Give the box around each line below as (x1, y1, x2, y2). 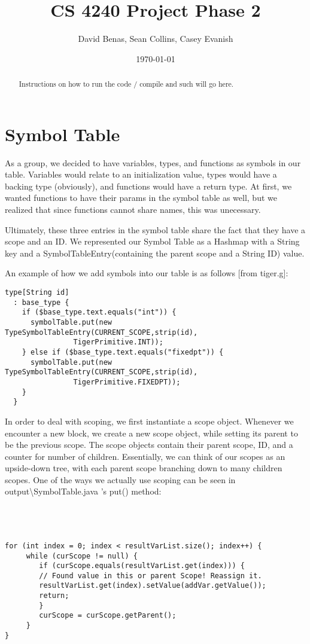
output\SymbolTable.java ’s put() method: (5, 485, 162, 498)
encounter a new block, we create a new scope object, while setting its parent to (5, 426, 298, 439)
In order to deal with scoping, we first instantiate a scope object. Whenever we (5, 414, 294, 427)
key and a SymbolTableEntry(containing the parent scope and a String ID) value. (5, 246, 305, 259)
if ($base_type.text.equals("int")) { (22, 308, 177, 317)
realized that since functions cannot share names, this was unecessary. (5, 203, 261, 216)
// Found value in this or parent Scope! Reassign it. (39, 571, 262, 580)
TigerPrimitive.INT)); (73, 338, 163, 347)
